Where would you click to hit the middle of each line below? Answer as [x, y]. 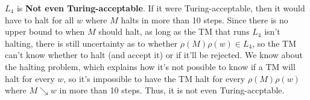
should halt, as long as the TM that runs [174, 31]
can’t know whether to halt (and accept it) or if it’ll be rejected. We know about [154, 55]
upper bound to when [45, 31]
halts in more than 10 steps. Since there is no [204, 19]
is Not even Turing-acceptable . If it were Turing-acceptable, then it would [161, 8]
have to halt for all [40, 19]
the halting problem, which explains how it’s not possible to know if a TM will [150, 66]
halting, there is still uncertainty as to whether [91, 43]
